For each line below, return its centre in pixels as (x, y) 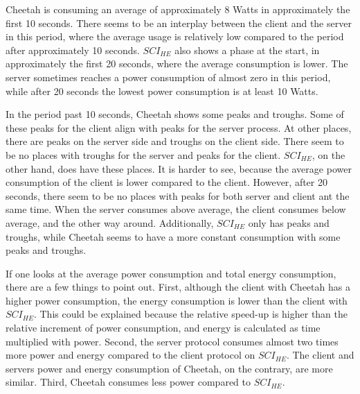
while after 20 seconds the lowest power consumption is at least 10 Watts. (162, 91)
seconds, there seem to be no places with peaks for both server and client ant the (178, 195)
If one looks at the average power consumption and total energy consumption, (171, 273)
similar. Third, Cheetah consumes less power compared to (128, 382)
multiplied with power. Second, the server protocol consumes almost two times (172, 341)
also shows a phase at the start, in (247, 50)
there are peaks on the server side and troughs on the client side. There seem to (175, 141)
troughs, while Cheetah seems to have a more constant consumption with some (173, 236)
